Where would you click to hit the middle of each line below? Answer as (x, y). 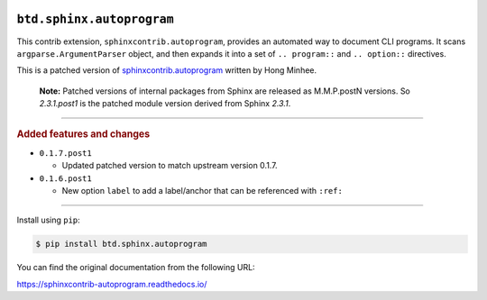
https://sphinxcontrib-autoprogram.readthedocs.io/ (112, 284)
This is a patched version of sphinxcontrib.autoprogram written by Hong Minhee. (167, 70)
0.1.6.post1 (65, 178)
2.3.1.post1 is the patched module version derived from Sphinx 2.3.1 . (165, 104)
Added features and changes (83, 134)
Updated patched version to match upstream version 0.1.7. (170, 166)
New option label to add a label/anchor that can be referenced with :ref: (202, 190)
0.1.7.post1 (65, 153)
